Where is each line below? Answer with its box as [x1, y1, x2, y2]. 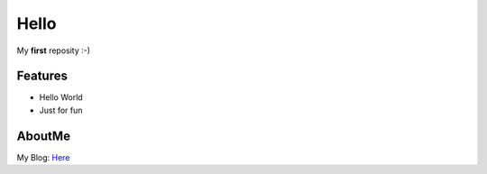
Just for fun [39, 105, 83, 115]
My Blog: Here [16, 151, 70, 162]
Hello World [39, 92, 83, 103]
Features [16, 69, 68, 84]
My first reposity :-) [16, 45, 90, 56]
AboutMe [16, 128, 71, 143]
